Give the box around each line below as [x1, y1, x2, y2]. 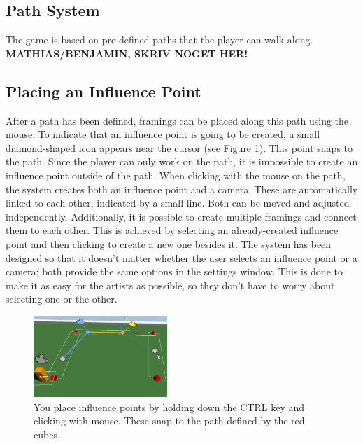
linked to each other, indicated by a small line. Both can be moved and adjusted [6, 195, 350, 210]
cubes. [34, 426, 60, 441]
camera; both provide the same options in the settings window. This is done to [6, 264, 343, 279]
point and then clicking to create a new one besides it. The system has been [6, 236, 332, 251]
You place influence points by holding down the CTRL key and [34, 399, 305, 414]
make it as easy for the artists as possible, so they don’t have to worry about [6, 277, 335, 292]
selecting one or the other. [6, 291, 118, 306]
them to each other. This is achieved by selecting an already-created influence [6, 223, 339, 237]
